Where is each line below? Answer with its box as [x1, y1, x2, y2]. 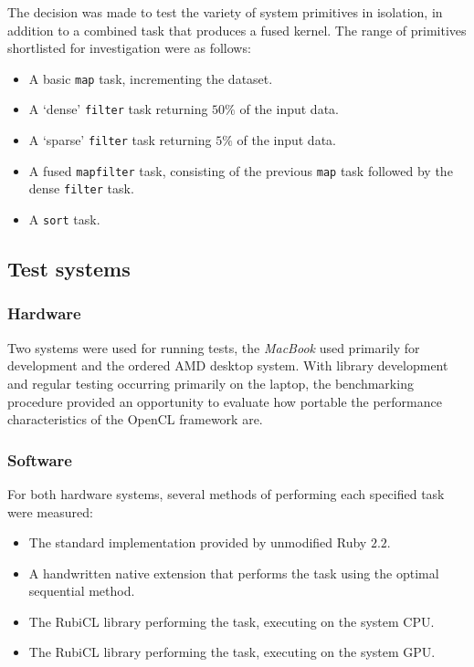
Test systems [7, 255, 131, 283]
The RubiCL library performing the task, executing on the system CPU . [28, 611, 435, 631]
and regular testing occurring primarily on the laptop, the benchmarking [7, 373, 414, 392]
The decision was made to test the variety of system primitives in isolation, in [7, 3, 443, 21]
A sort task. [28, 210, 100, 229]
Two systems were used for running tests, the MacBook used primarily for [7, 338, 420, 357]
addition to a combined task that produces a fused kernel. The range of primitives [7, 20, 467, 39]
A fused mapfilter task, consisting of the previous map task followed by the [28, 161, 453, 180]
